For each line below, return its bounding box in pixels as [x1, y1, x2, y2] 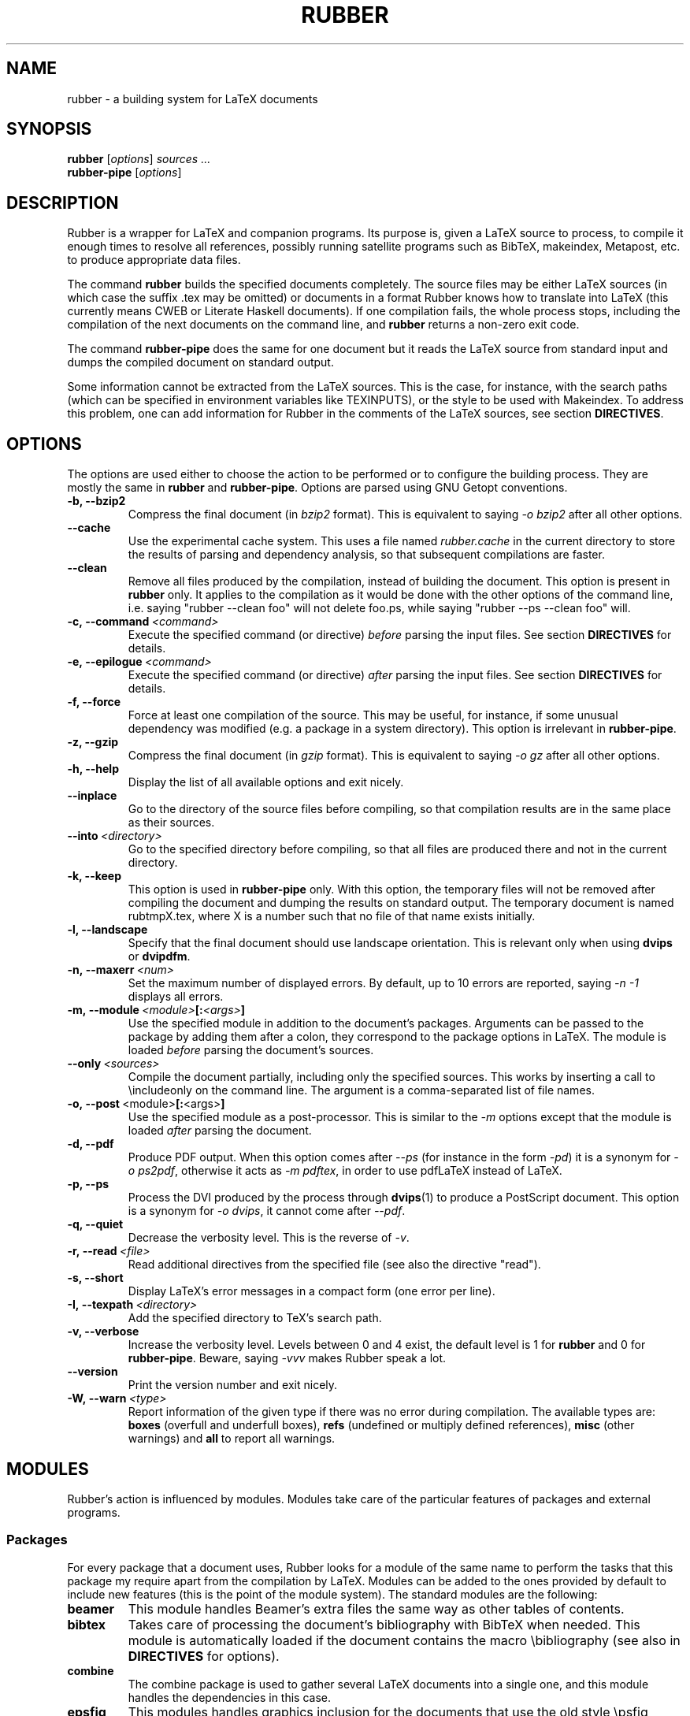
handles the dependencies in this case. [128, 1690, 331, 1704]
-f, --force [67, 695, 121, 709]
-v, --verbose [67, 1324, 139, 1339]
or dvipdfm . [128, 949, 191, 964]
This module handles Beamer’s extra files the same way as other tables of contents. [128, 1600, 625, 1617]
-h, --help [67, 762, 119, 776]
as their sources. [128, 815, 215, 830]
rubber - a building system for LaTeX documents [67, 91, 318, 106]
